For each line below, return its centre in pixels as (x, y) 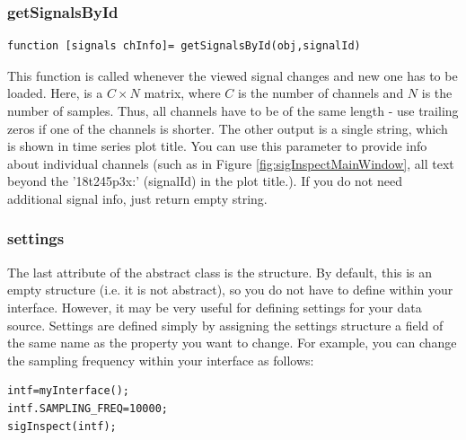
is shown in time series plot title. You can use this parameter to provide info (217, 146)
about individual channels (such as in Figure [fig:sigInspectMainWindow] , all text (231, 163)
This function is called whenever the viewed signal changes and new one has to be (233, 75)
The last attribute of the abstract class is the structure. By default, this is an (220, 272)
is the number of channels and (321, 93)
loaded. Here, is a (55, 93)
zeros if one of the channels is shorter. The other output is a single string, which (228, 128)
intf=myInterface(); (69, 391)
